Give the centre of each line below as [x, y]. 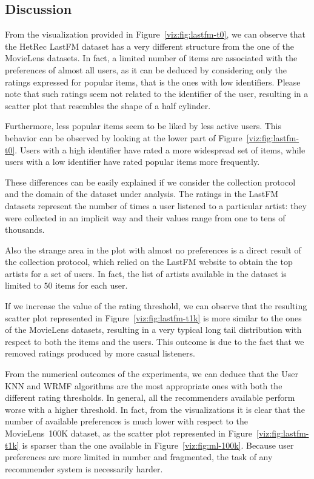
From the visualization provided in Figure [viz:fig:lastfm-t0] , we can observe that [155, 34]
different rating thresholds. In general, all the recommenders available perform [150, 397]
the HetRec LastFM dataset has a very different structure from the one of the [150, 46]
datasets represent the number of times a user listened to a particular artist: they [156, 205]
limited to [23, 285]
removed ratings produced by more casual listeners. [100, 353]
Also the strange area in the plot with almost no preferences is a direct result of [153, 250]
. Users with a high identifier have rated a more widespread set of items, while [160, 149]
